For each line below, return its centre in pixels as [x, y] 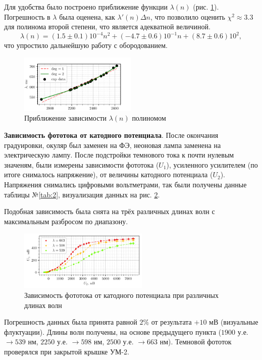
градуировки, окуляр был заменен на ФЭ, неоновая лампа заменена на [113, 145]
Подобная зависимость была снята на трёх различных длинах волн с [110, 211]
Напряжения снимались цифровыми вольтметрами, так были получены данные [125, 185]
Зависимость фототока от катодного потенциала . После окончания [111, 135]
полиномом [149, 118]
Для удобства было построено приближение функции [86, 7]
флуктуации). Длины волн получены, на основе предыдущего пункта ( [113, 331]
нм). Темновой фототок [196, 342]
